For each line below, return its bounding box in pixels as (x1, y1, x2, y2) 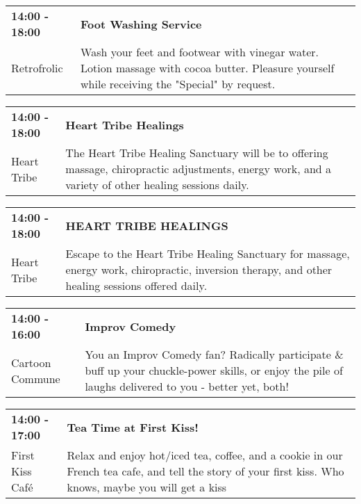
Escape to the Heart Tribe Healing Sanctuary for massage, (65, 245, 350, 261)
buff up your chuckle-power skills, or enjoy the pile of (85, 362, 343, 378)
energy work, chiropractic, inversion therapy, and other (65, 261, 333, 277)
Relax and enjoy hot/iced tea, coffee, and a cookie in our (67, 447, 343, 463)
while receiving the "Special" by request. (81, 76, 276, 92)
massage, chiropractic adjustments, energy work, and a (65, 161, 332, 177)
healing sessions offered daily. (65, 277, 208, 293)
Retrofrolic (11, 60, 63, 76)
